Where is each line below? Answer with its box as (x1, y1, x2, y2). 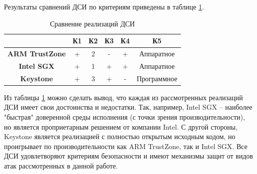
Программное (136, 73, 177, 83)
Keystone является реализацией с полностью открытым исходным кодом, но (4, 131, 236, 142)
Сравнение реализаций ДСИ (50, 18, 135, 28)
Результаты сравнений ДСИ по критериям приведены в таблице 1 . (4, 1, 204, 11)
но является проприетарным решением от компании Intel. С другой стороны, (4, 121, 238, 132)
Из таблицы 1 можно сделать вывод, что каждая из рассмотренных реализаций (4, 92, 243, 102)
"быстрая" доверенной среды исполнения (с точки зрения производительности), (4, 112, 245, 122)
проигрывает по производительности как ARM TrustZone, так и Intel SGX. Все (4, 141, 248, 151)
